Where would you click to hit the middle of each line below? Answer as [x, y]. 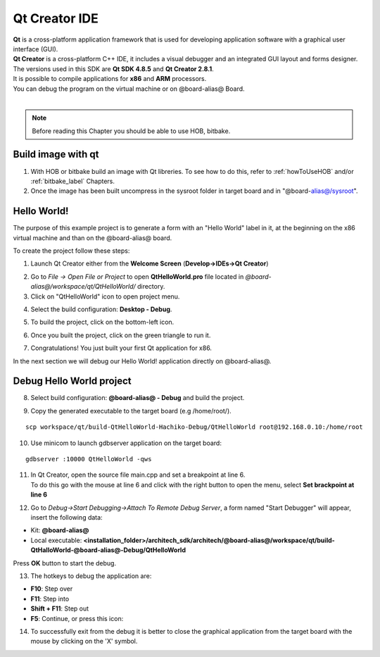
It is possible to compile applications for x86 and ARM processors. [110, 79]
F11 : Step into [50, 599]
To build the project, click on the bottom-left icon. [102, 322]
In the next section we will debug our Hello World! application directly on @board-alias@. [142, 361]
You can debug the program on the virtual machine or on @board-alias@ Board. [129, 89]
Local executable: [56, 540]
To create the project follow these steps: [71, 251]
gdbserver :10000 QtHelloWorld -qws [89, 459]
